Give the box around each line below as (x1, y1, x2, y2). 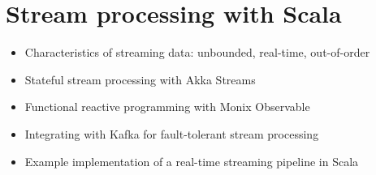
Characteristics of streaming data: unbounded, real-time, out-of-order (24, 44, 370, 61)
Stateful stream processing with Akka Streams (24, 70, 256, 87)
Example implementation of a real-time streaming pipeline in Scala (24, 152, 359, 169)
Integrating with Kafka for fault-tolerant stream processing (24, 125, 319, 142)
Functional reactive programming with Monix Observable (24, 98, 310, 115)
